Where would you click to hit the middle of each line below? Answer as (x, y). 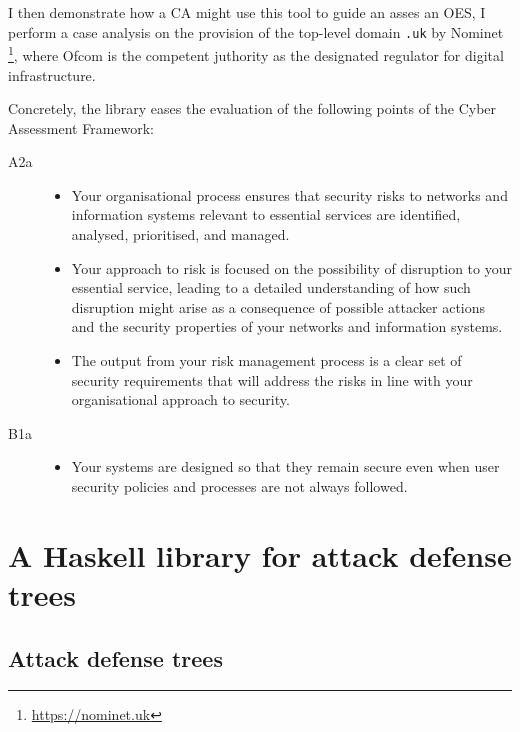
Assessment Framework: (81, 127)
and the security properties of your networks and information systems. (287, 326)
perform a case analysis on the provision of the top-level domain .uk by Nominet (256, 31)
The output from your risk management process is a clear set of (266, 360)
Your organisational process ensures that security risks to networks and (289, 194)
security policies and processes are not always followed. (239, 486)
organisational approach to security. (180, 399)
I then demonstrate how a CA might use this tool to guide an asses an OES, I (247, 12)
